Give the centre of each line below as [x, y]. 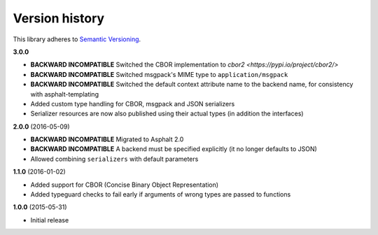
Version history [59, 18]
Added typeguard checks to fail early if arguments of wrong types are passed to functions [161, 194]
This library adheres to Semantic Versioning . [77, 39]
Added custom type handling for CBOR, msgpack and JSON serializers [133, 104]
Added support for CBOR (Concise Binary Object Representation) [125, 185]
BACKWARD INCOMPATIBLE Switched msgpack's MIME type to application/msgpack [159, 74]
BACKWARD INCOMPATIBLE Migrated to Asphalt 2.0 [107, 139]
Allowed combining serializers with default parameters [114, 159]
